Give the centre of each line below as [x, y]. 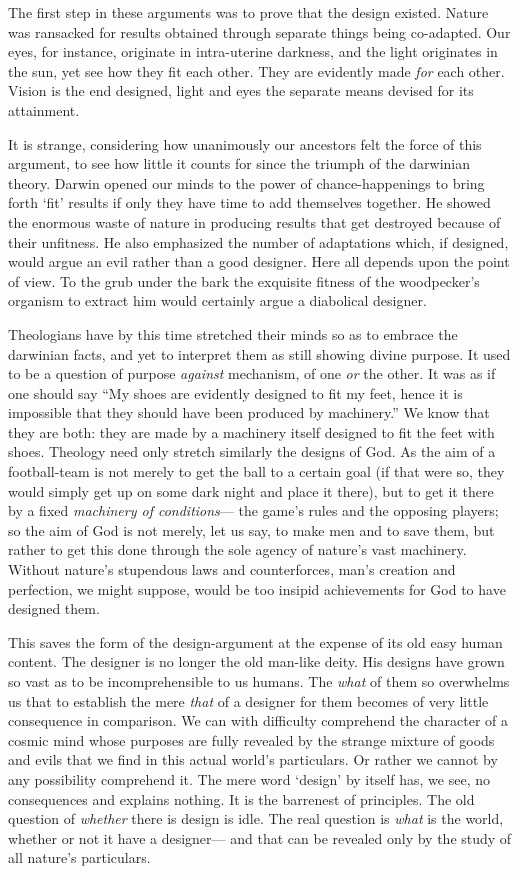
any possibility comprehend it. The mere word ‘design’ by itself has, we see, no [249, 778]
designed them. [54, 608]
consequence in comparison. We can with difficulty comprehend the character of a [258, 720]
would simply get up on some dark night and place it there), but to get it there [251, 490]
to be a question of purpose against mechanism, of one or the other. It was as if [252, 373]
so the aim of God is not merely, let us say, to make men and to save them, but [251, 529]
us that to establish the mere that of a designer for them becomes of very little [248, 700]
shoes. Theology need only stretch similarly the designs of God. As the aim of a [252, 451]
